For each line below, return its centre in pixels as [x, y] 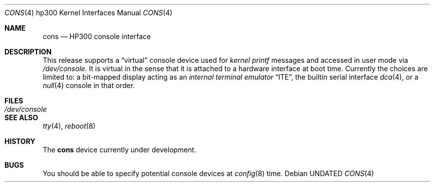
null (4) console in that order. [89, 85]
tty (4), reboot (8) [69, 126]
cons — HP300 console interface [97, 36]
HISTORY [20, 141]
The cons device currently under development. [120, 150]
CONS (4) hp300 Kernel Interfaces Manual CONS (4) [89, 13]
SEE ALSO [21, 117]
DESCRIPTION [28, 52]
